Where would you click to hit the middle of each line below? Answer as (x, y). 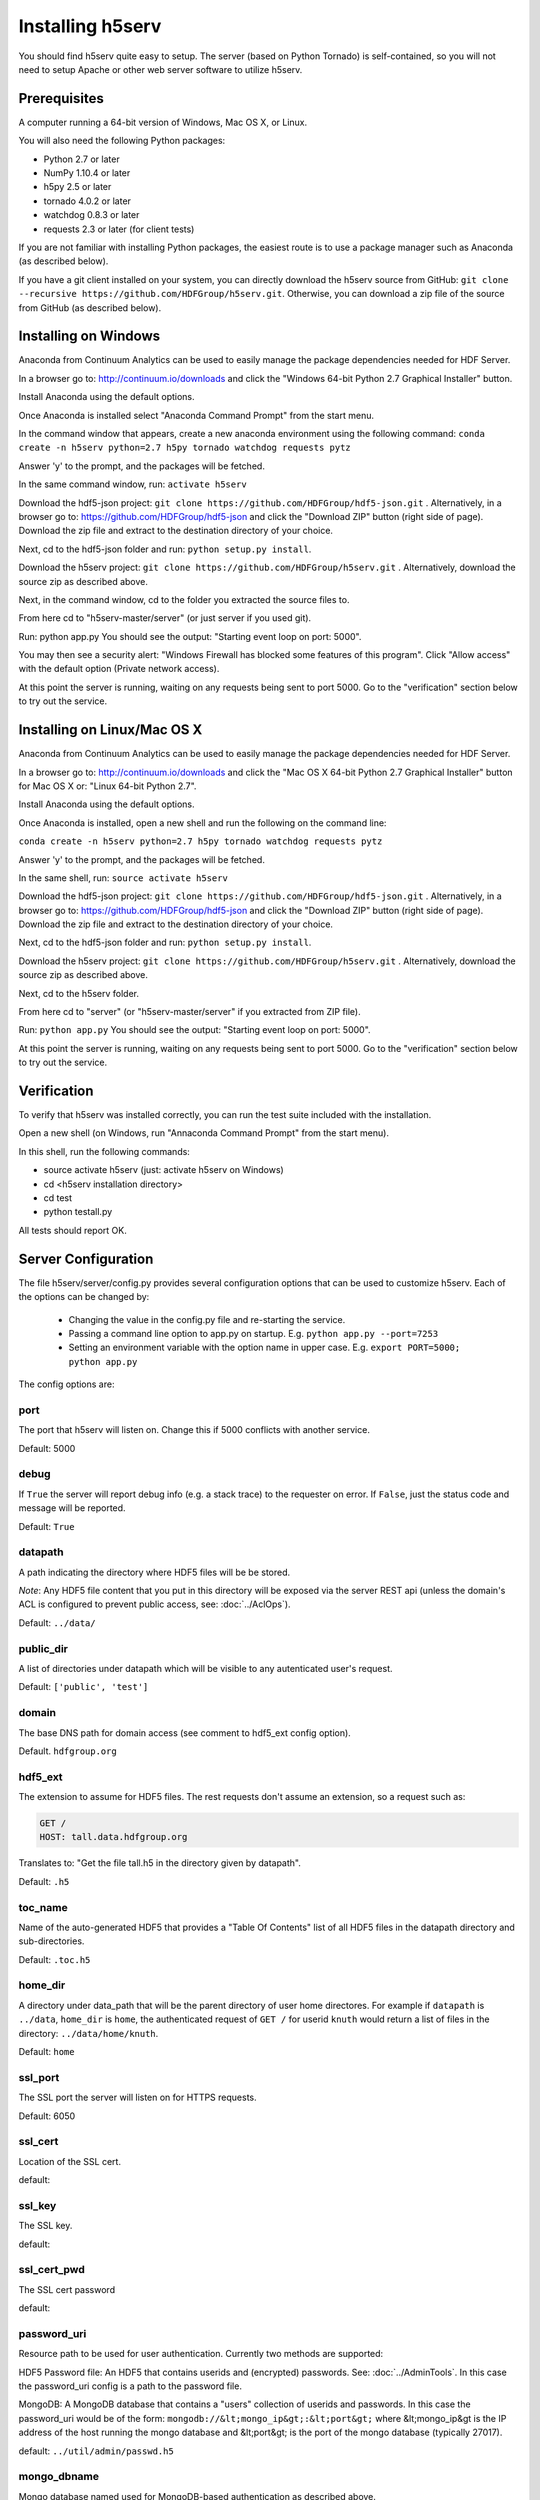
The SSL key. (45, 2226)
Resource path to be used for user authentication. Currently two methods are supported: (201, 2354)
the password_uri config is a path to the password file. (130, 2386)
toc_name (43, 1907)
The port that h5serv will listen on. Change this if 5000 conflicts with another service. (194, 1430)
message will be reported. (72, 1508)
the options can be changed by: (84, 1297)
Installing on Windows (89, 336)
